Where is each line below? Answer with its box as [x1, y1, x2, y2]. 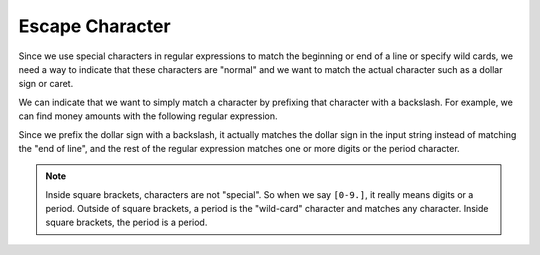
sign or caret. [18, 78, 74, 90]
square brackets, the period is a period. [45, 216, 208, 229]
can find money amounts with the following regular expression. [18, 110, 279, 122]
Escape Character [18, 15, 171, 37]
